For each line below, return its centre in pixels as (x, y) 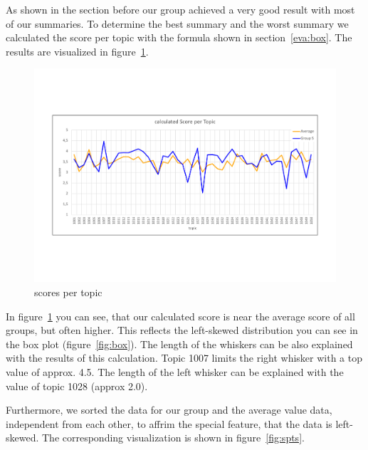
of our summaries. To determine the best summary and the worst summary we (177, 23)
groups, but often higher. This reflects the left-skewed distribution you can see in (182, 330)
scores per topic (68, 292)
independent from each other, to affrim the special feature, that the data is (169, 423)
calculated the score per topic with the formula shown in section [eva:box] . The (179, 37)
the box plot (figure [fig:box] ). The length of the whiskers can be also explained (179, 344)
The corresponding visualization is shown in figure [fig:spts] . (173, 438)
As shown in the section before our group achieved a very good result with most (180, 9)
